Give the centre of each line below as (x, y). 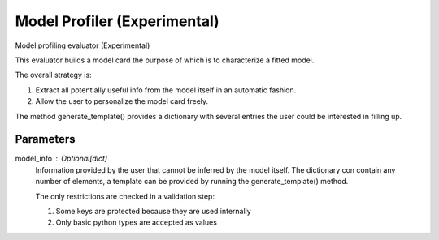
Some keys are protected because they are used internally (153, 211)
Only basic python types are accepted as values (136, 222)
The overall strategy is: (54, 75)
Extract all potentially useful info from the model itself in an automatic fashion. (166, 90)
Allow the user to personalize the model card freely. (122, 101)
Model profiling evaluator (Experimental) (83, 45)
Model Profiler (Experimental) (117, 21)
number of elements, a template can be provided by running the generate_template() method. (192, 182)
